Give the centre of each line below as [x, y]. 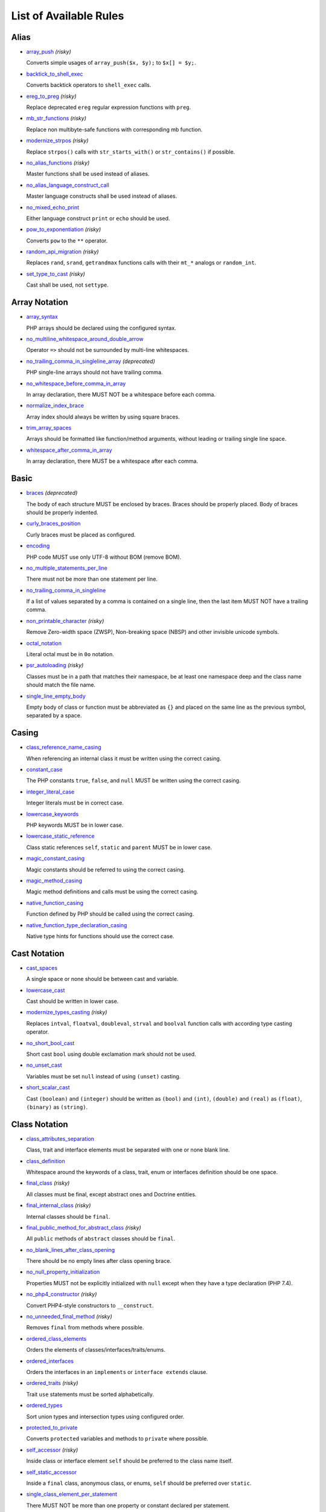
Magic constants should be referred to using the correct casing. [106, 869]
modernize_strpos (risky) [57, 141]
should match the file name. [61, 685]
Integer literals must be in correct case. [75, 803]
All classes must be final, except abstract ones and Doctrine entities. [111, 1194]
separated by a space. [54, 715]
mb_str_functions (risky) [56, 119]
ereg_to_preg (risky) [51, 96]
